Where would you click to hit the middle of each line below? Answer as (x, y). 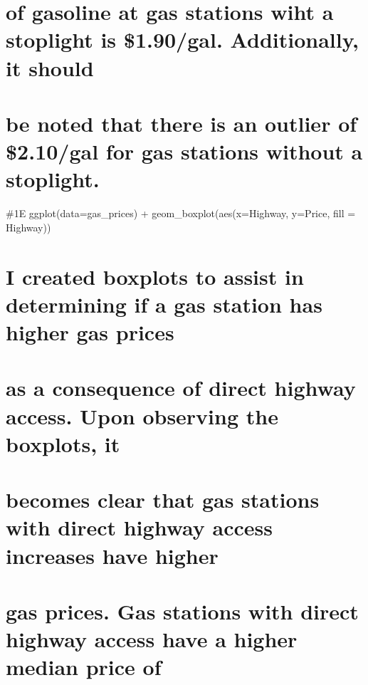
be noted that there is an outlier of (182, 123)
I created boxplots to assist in (155, 276)
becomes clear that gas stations (163, 500)
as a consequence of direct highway (181, 388)
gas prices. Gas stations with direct (182, 611)
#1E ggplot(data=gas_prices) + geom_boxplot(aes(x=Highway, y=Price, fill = (181, 213)
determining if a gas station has (164, 304)
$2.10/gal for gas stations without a (184, 151)
